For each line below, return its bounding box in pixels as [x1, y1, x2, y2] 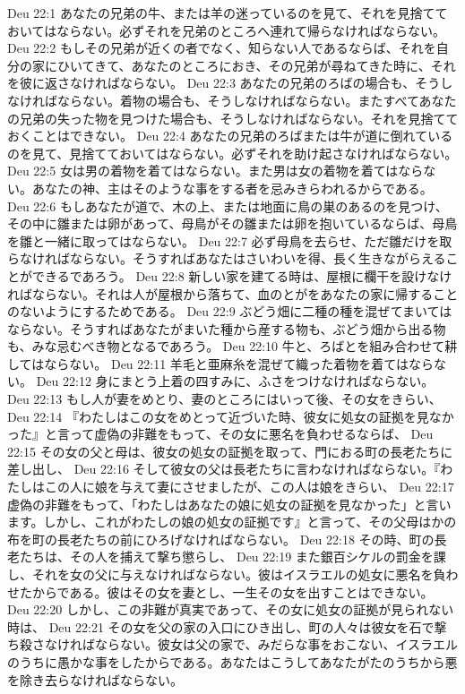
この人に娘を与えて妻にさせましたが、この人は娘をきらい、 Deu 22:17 [44, 477, 454, 496]
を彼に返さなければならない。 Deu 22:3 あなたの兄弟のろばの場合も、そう [7, 73, 441, 92]
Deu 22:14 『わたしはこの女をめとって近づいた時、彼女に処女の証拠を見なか [7, 407, 454, 425]
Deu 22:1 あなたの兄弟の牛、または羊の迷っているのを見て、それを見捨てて [7, 4, 448, 21]
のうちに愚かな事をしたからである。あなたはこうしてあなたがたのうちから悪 [7, 652, 458, 671]
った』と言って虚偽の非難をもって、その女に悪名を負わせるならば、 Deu [7, 424, 434, 443]
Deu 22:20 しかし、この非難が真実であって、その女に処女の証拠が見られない [7, 600, 454, 619]
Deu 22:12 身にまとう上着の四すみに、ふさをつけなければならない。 [36, 372, 435, 390]
